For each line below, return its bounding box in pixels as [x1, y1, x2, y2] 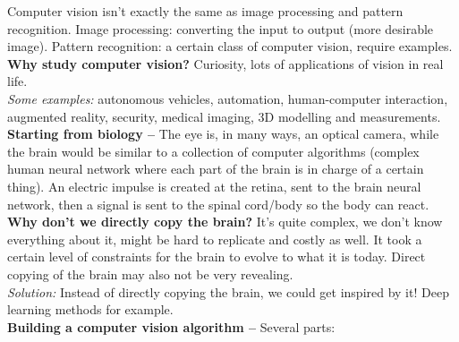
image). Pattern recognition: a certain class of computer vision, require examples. [7, 37, 453, 56]
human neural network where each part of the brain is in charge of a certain [7, 159, 424, 178]
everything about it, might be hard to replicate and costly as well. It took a [7, 229, 422, 248]
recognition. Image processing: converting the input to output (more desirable [7, 19, 434, 38]
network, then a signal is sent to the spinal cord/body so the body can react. [7, 194, 429, 213]
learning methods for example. [7, 300, 174, 319]
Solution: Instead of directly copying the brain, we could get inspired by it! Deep [7, 282, 449, 301]
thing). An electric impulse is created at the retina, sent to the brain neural [7, 176, 421, 195]
